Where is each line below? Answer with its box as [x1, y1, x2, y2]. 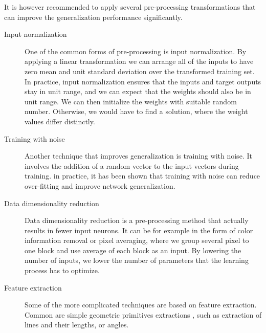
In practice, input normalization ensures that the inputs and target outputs [25, 76, 261, 86]
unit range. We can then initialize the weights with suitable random [25, 96, 237, 106]
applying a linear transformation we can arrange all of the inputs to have [25, 56, 254, 66]
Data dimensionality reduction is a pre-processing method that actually [25, 215, 249, 226]
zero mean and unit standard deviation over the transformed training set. [25, 65, 255, 76]
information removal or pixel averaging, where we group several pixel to [25, 235, 249, 246]
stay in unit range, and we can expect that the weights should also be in [25, 86, 251, 97]
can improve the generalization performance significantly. [4, 11, 183, 22]
